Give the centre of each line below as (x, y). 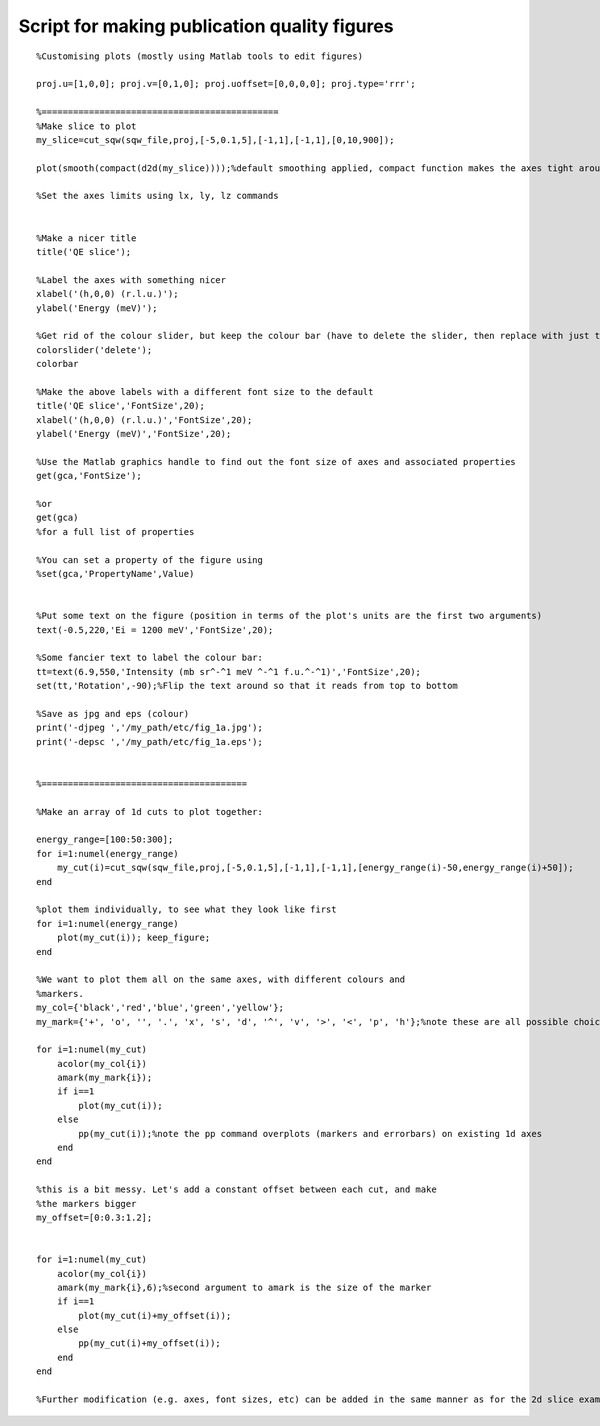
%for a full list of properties (115, 531)
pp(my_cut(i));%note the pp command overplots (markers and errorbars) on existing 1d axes (310, 1133)
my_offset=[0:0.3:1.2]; (94, 1217)
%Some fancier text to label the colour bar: (150, 658)
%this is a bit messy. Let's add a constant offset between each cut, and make (236, 1189)
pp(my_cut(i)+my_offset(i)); (150, 1343)
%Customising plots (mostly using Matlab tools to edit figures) (200, 56)
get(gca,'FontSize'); (89, 476)
